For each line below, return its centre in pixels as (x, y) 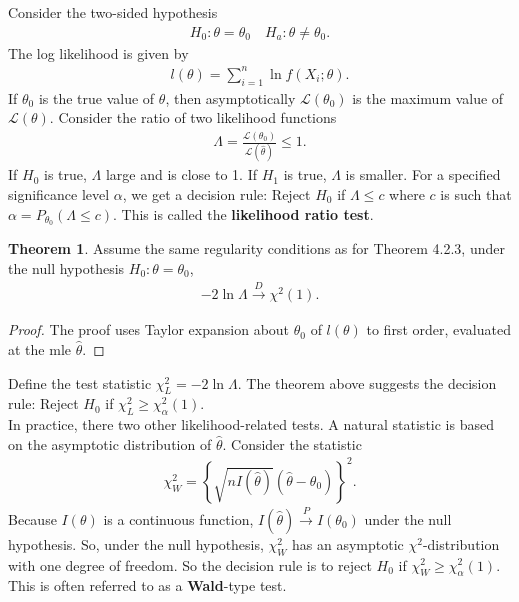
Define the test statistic (80, 382)
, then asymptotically (230, 97)
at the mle (39, 349)
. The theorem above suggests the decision (367, 382)
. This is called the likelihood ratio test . (243, 213)
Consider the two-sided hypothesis (113, 12)
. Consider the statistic (292, 443)
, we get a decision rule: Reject (216, 193)
